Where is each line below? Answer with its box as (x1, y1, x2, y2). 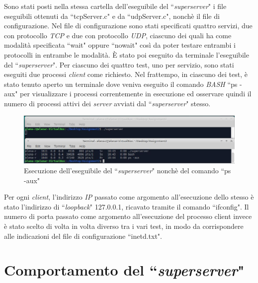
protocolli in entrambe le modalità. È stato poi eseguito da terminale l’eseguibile (4, 49, 249, 60)
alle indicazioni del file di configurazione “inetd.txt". (4, 230, 162, 241)
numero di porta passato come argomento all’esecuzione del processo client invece (4, 211, 252, 221)
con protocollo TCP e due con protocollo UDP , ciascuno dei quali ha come (4, 30, 232, 40)
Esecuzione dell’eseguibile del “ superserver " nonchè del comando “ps (24, 165, 231, 176)
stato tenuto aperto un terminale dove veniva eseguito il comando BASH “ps (4, 78, 238, 89)
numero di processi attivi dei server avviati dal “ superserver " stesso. (4, 98, 211, 108)
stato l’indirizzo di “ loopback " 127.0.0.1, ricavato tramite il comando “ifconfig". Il (4, 201, 249, 212)
